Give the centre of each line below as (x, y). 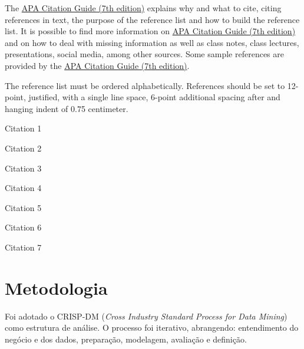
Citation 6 (23, 227)
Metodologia (56, 287)
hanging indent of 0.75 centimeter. (67, 108)
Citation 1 (23, 128)
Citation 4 (23, 188)
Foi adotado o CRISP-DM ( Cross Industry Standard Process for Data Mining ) (146, 316)
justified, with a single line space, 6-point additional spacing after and (154, 97)
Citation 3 (23, 168)
